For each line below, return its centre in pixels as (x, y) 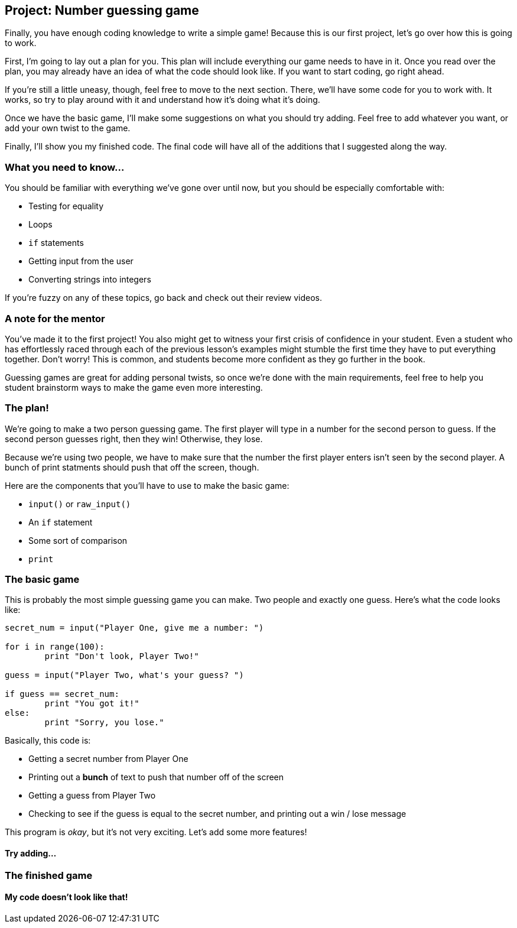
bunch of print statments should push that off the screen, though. (132, 467)
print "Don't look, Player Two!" (122, 656)
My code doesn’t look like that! (66, 897)
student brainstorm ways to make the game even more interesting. (134, 387)
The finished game (49, 875)
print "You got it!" (92, 704)
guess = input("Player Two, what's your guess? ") (124, 675)
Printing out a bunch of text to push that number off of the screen (156, 777)
